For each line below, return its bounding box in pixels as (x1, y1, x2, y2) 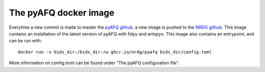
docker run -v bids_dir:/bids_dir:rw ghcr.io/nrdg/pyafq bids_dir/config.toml (18, 49, 212, 54)
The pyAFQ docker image (9, 7, 115, 18)
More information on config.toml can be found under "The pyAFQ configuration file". (9, 60, 180, 66)
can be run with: (9, 38, 42, 44)
